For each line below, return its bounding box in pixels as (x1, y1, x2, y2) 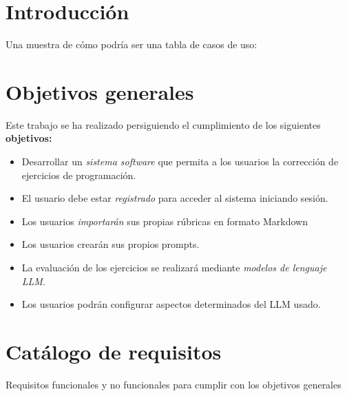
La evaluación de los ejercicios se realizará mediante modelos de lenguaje (21, 260, 327, 274)
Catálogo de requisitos (6, 337, 222, 365)
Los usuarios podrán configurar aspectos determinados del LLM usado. (21, 297, 321, 311)
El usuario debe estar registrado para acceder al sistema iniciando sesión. (21, 191, 328, 205)
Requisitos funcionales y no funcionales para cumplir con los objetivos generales (6, 377, 341, 391)
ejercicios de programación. (21, 167, 136, 182)
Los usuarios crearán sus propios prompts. (21, 237, 200, 251)
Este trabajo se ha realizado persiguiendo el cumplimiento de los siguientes (6, 117, 321, 132)
